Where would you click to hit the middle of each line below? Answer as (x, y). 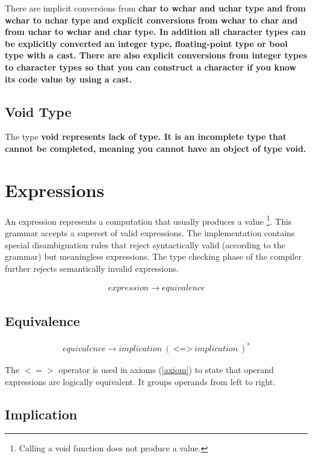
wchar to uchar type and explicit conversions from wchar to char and (151, 20)
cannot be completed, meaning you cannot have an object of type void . (156, 148)
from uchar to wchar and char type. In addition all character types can (155, 32)
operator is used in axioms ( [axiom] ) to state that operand (166, 370)
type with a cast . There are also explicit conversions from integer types (156, 55)
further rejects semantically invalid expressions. (92, 268)
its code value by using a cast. (69, 79)
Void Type (38, 111)
